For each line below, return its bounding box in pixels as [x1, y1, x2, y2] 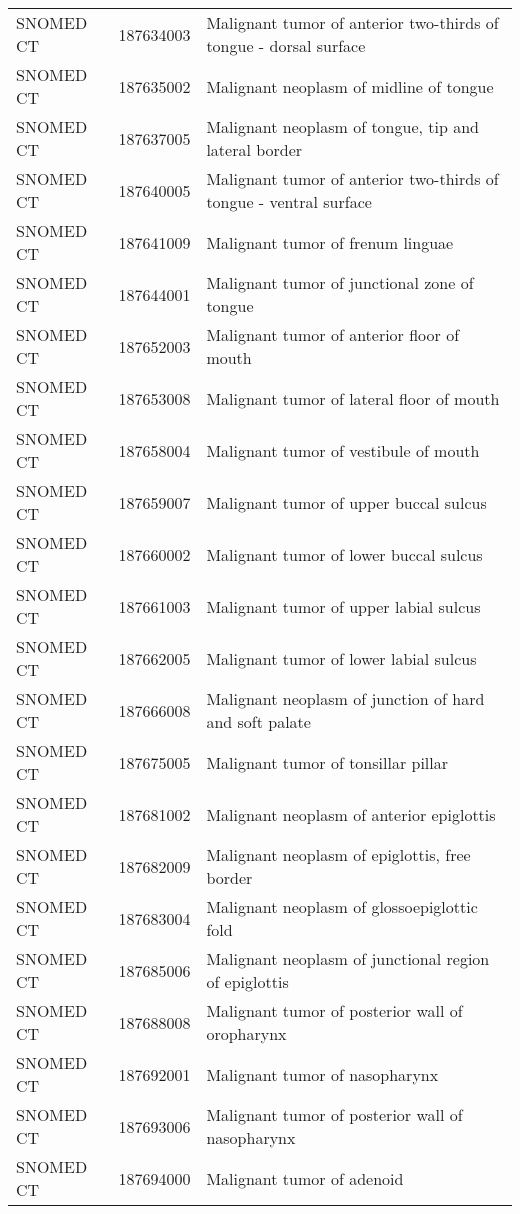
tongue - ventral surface [206, 190, 372, 213]
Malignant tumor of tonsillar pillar [206, 750, 449, 774]
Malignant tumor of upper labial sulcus [206, 594, 481, 618]
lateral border [206, 138, 303, 161]
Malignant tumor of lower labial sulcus [206, 646, 477, 670]
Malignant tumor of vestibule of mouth [206, 438, 480, 462]
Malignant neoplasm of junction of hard [206, 687, 485, 710]
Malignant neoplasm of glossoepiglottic [206, 895, 478, 918]
